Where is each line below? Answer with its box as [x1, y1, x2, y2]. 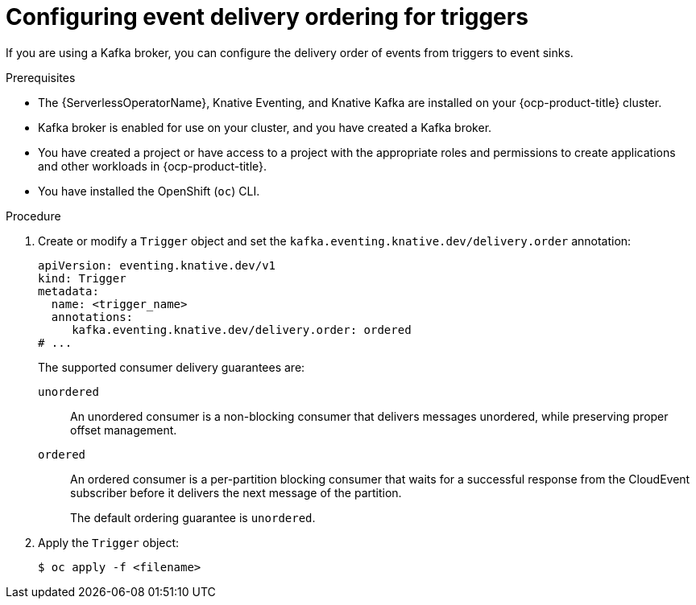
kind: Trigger [38, 271, 126, 285]
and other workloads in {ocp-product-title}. [38, 158, 267, 173]
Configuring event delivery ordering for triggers [6, 3, 528, 31]
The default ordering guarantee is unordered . [70, 510, 316, 525]
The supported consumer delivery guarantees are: [38, 360, 305, 374]
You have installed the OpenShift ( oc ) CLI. [38, 183, 260, 198]
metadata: [38, 284, 99, 298]
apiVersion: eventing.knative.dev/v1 [38, 258, 276, 272]
